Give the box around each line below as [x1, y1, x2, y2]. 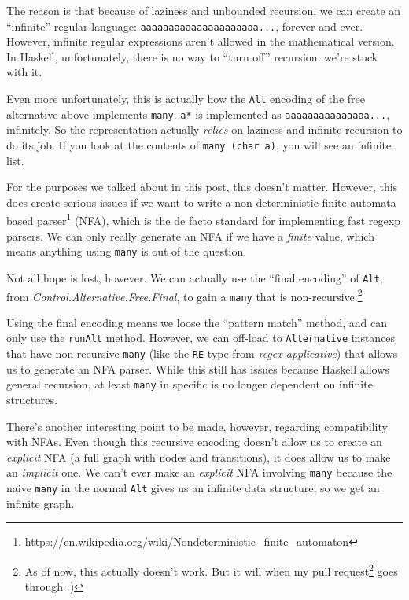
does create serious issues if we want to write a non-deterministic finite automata [6, 193, 396, 210]
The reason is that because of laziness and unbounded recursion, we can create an [6, 2, 401, 18]
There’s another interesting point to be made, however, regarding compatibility [6, 418, 388, 434]
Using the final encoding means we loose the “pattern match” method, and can [6, 314, 388, 330]
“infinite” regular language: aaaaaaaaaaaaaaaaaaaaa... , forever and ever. [6, 17, 363, 34]
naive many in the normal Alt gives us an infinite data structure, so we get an [6, 480, 380, 496]
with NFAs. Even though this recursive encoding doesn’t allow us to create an [6, 433, 382, 450]
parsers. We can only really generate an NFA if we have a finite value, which [6, 227, 374, 244]
